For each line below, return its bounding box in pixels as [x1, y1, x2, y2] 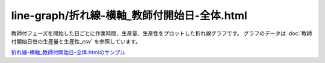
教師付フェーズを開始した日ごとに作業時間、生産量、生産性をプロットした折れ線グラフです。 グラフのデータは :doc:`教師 [11, 30, 312, 37]
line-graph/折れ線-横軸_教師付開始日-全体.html [11, 9, 248, 22]
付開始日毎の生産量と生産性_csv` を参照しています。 [11, 37, 141, 45]
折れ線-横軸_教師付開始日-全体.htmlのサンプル [11, 49, 126, 56]
